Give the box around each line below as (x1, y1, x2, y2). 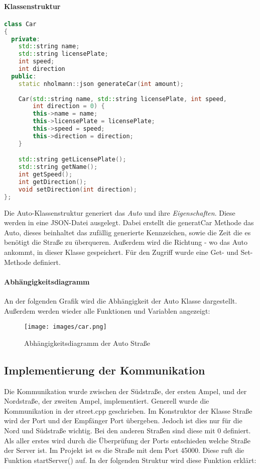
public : (11, 72, 37, 80)
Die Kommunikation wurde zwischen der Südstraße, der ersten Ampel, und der (4, 386, 247, 396)
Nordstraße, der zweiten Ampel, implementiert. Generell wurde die (4, 396, 209, 406)
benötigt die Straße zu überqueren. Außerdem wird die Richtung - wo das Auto (4, 237, 248, 247)
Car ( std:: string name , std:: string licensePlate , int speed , (18, 95, 227, 103)
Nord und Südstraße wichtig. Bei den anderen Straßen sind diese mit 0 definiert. (4, 425, 251, 435)
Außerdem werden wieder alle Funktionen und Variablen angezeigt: (4, 305, 210, 316)
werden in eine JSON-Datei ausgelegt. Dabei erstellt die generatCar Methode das (4, 217, 254, 228)
